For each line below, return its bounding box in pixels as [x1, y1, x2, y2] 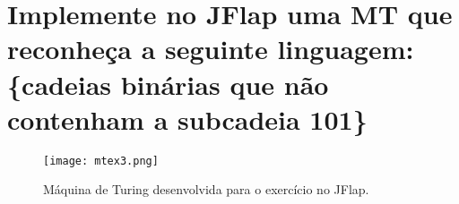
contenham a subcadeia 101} [7, 100, 368, 137]
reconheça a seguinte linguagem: [7, 30, 414, 67]
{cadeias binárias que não [7, 65, 329, 102]
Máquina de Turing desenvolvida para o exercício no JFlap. [43, 180, 369, 199]
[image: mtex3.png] [43, 154, 159, 167]
